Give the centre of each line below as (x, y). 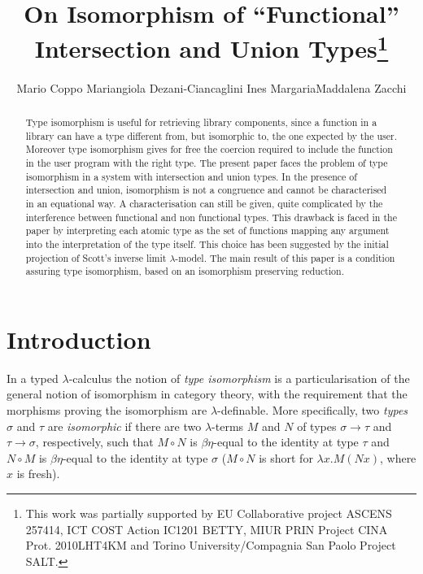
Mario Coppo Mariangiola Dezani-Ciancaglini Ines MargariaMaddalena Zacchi (211, 87)
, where (398, 457)
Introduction (79, 339)
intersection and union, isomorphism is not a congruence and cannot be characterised (206, 190)
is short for (286, 457)
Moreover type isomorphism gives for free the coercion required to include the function (209, 149)
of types (317, 426)
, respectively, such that (94, 442)
